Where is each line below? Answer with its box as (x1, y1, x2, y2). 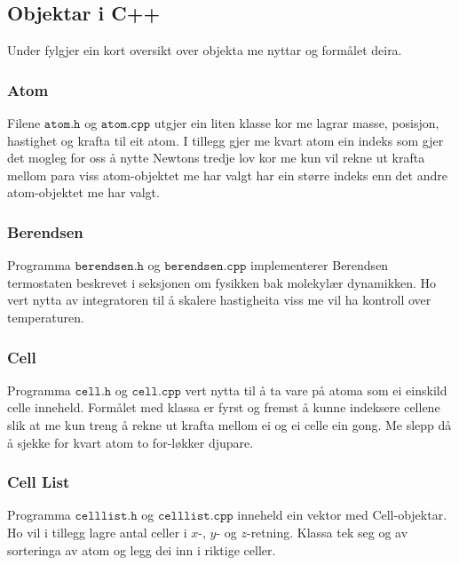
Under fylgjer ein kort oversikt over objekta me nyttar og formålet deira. (7, 41, 402, 60)
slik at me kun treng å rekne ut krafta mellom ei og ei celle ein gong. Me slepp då (7, 415, 452, 434)
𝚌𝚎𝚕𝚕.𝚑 (75, 385, 112, 398)
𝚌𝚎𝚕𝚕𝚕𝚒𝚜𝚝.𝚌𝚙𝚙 (157, 510, 233, 523)
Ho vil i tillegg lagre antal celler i (7, 522, 187, 541)
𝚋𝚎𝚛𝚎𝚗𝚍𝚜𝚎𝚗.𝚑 (75, 260, 144, 274)
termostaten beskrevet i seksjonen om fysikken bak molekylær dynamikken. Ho (7, 273, 437, 291)
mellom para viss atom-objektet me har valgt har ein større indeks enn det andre (7, 165, 447, 184)
